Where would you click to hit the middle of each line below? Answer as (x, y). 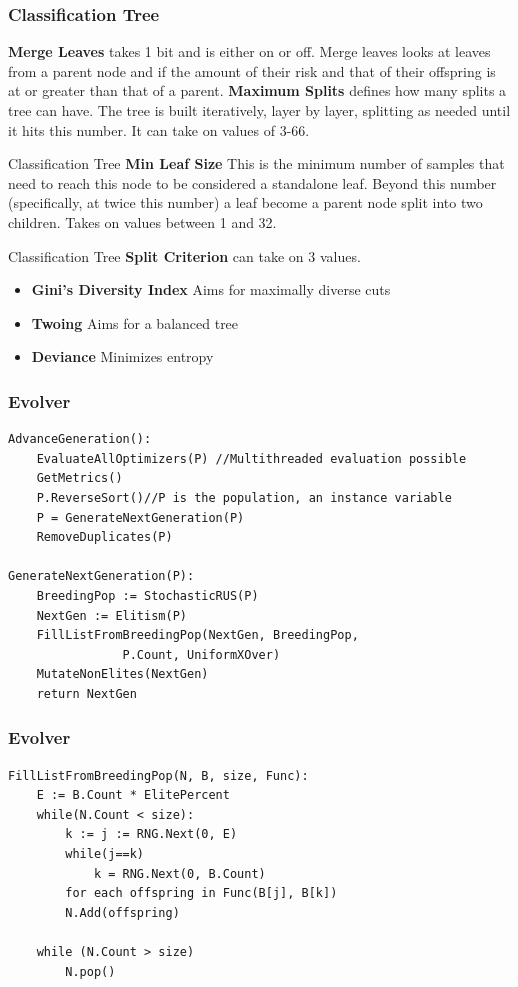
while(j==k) (105, 854)
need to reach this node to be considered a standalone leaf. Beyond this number (252, 182)
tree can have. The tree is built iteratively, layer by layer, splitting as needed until (259, 110)
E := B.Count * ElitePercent (133, 795)
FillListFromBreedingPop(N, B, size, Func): (158, 775)
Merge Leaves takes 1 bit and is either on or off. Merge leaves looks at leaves (249, 51)
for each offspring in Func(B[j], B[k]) (201, 893)
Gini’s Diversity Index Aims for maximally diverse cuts (211, 289)
